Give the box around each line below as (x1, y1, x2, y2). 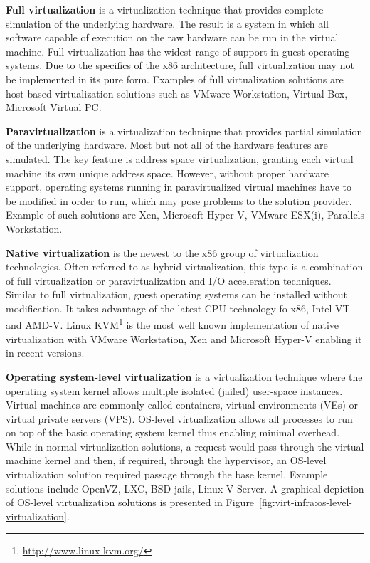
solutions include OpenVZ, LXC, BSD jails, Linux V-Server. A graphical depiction (6, 480, 364, 495)
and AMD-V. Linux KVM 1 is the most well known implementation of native (6, 315, 339, 332)
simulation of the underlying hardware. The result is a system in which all (6, 16, 329, 31)
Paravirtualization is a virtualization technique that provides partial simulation (6, 123, 363, 138)
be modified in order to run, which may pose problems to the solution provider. (6, 193, 352, 208)
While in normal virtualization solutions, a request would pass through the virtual (6, 438, 364, 453)
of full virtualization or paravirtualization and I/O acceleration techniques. (6, 273, 332, 288)
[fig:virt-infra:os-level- (259, 495, 352, 510)
